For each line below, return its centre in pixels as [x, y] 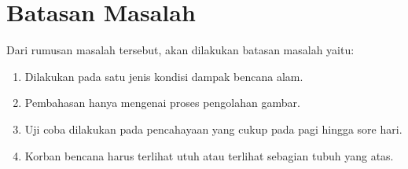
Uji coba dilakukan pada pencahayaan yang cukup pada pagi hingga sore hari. [213, 129]
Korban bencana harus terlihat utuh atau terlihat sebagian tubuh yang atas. [209, 155]
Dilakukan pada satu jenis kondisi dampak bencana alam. [164, 76]
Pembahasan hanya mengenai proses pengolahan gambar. [162, 103]
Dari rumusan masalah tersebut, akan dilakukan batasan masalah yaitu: [180, 50]
